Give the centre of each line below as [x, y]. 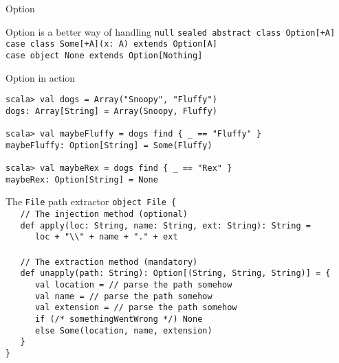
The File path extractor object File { [91, 201]
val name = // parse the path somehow [123, 296]
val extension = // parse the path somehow [136, 308]
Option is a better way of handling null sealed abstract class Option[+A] [171, 31]
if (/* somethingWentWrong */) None [119, 319]
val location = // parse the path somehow [133, 284]
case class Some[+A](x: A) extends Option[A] [111, 44]
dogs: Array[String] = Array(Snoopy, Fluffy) [111, 111]
